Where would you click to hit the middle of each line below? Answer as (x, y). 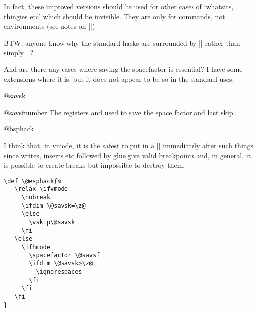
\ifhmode (36, 247)
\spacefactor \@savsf (64, 255)
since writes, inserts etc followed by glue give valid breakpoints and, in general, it (128, 155)
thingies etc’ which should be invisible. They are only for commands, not (115, 16)
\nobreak (36, 198)
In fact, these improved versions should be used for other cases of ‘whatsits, (119, 6)
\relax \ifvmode (41, 189)
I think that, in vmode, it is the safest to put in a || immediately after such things (129, 145)
